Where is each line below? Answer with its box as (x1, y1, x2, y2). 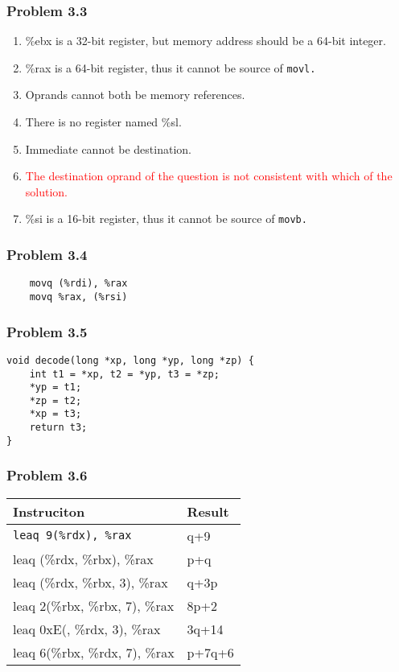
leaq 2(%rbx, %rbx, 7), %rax (13, 596, 175, 615)
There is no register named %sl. (25, 113, 182, 130)
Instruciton (13, 501, 85, 521)
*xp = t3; (29, 408, 82, 420)
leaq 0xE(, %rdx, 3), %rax (13, 619, 161, 638)
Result (187, 501, 229, 521)
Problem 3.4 (6, 245, 88, 265)
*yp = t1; (29, 381, 82, 394)
